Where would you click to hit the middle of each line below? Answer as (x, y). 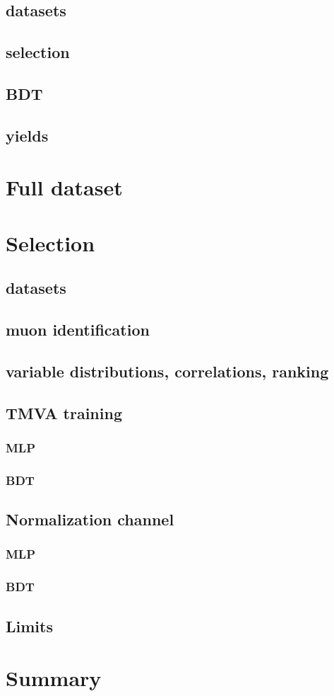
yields (27, 135)
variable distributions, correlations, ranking (167, 371)
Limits (29, 626)
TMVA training (64, 412)
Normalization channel (90, 519)
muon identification (78, 330)
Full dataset (64, 187)
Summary (54, 678)
